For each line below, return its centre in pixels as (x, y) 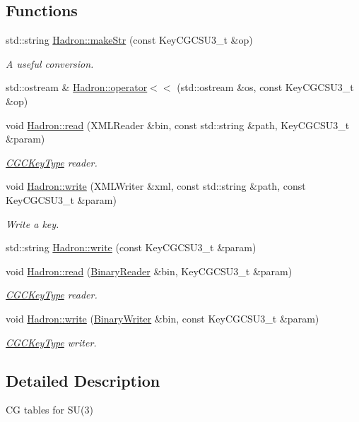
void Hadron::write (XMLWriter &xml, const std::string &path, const (156, 186)
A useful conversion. (50, 63)
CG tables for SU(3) (49, 410)
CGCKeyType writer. (51, 342)
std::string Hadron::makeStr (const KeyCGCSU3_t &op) (129, 40)
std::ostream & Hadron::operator (77, 87)
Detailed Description (83, 380)
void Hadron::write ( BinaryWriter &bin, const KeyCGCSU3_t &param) (163, 318)
